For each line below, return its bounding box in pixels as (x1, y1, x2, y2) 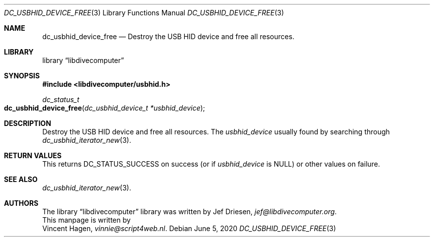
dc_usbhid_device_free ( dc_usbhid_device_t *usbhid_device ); (4, 104, 205, 112)
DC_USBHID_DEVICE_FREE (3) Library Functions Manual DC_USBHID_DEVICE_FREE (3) (4, 8, 284, 17)
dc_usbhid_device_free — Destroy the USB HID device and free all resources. (42, 32, 295, 41)
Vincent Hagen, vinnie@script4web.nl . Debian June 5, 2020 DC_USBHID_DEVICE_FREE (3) (42, 224, 336, 233)
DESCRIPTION (4, 119, 52, 127)
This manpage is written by (42, 216, 131, 224)
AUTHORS (4, 199, 39, 207)
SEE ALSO (4, 175, 38, 183)
